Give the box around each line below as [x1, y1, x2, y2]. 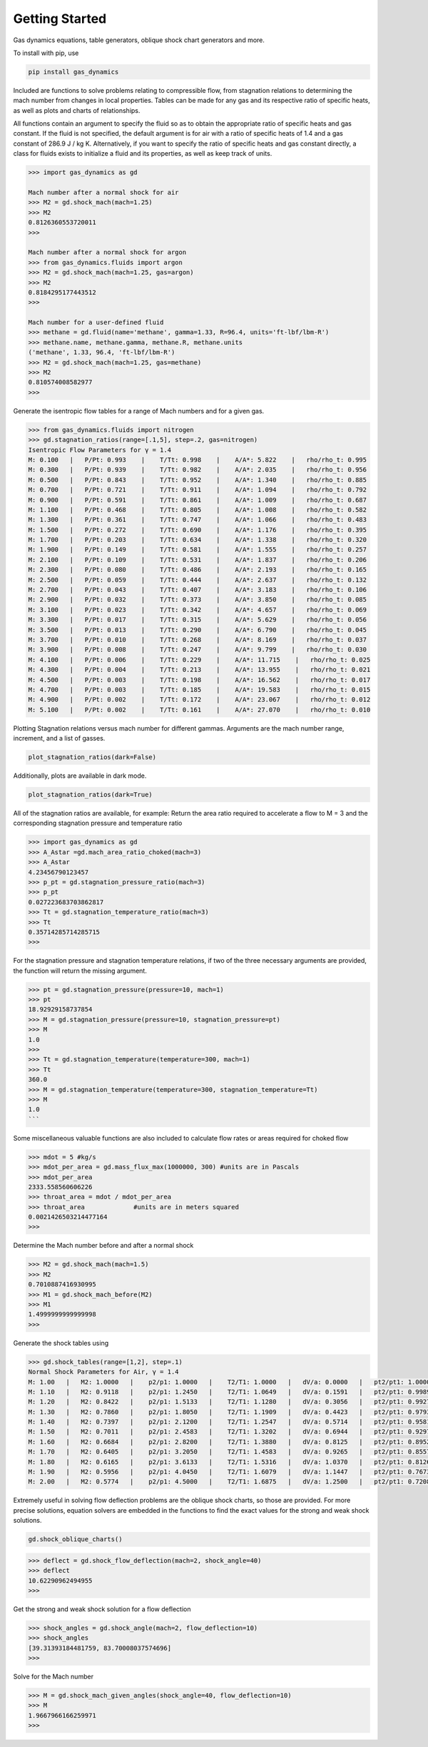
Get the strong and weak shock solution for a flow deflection [13, 1604, 192, 1613]
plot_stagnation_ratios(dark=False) [28, 754, 157, 761]
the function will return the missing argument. [13, 966, 148, 975]
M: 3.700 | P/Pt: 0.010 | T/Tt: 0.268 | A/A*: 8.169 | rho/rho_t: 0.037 [28, 636, 367, 644]
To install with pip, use [13, 49, 79, 57]
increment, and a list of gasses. [13, 734, 106, 743]
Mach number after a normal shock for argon [28, 249, 187, 256]
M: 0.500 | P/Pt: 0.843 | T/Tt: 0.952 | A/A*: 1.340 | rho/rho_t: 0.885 [28, 476, 367, 484]
